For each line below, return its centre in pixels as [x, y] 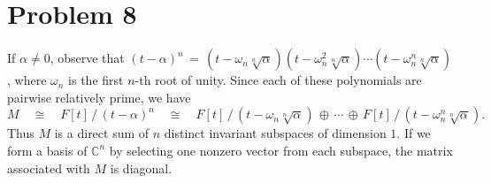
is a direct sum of [102, 133]
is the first [96, 80]
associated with [49, 168]
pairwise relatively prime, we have [99, 97]
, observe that [87, 58]
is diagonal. [141, 168]
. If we [414, 133]
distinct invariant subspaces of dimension [275, 133]
